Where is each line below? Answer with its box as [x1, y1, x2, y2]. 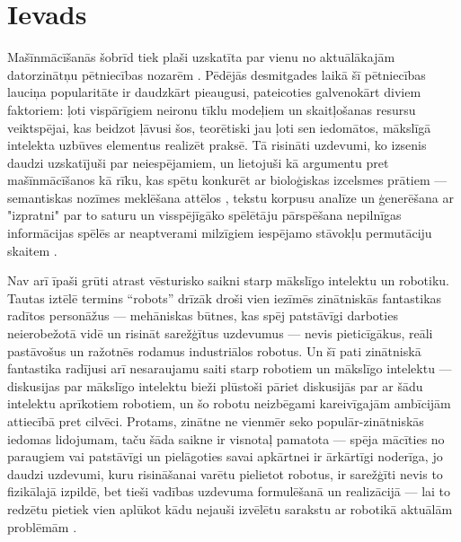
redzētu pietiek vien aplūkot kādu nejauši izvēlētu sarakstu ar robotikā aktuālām [7, 499, 453, 518]
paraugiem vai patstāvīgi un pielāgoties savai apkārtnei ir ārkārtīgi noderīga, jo [7, 447, 443, 466]
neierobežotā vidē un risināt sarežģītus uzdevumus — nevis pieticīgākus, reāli [7, 324, 433, 343]
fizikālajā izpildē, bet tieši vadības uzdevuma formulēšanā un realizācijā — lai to [7, 482, 451, 501]
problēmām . [7, 517, 77, 536]
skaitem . [7, 240, 58, 259]
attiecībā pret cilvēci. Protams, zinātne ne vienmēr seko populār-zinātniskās [7, 412, 424, 430]
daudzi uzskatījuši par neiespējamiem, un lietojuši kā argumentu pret [7, 153, 389, 171]
